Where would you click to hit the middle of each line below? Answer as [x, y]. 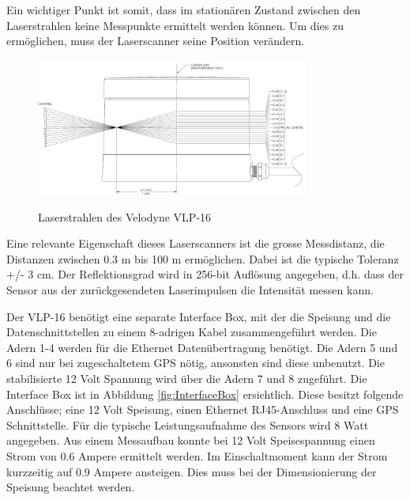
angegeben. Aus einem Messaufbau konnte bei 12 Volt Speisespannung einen [191, 440]
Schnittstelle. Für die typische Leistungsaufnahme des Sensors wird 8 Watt [188, 424]
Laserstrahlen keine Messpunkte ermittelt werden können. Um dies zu [175, 25]
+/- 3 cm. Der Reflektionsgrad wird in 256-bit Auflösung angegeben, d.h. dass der [205, 274]
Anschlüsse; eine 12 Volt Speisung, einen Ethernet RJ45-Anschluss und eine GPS [203, 409]
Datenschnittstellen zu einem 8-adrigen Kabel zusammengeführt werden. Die [192, 332]
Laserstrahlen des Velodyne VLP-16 [125, 216]
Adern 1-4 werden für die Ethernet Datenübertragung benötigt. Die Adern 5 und [202, 347]
